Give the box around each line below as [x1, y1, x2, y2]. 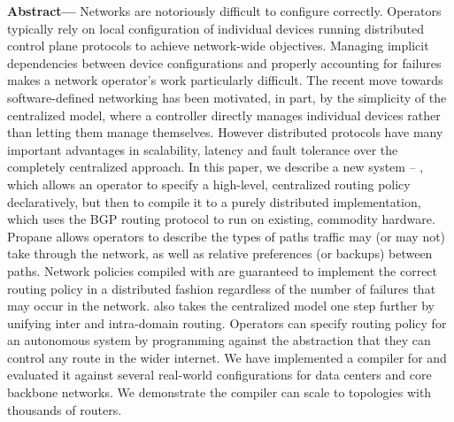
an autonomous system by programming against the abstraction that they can [7, 331, 431, 349]
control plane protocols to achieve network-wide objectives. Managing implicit [7, 36, 429, 55]
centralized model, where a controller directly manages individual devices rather [7, 105, 441, 124]
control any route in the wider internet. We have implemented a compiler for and [7, 348, 447, 366]
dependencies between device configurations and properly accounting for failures [7, 53, 442, 72]
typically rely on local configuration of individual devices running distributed [7, 19, 424, 37]
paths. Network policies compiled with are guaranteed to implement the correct [7, 261, 438, 280]
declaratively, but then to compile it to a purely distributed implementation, [7, 192, 421, 211]
